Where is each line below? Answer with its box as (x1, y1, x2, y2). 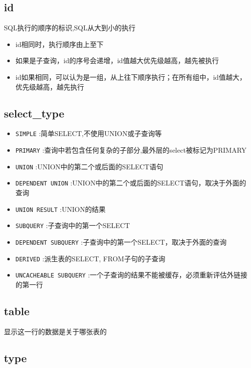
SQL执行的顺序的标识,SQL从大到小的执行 (4, 23, 136, 33)
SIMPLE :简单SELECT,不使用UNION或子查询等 (15, 128, 162, 138)
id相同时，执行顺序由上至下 (15, 39, 104, 49)
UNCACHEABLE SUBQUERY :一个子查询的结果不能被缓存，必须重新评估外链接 (15, 270, 248, 280)
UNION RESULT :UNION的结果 (15, 204, 106, 214)
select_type (4, 105, 65, 120)
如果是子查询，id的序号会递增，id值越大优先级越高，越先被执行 (15, 55, 219, 66)
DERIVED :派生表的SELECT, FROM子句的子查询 (15, 253, 165, 263)
